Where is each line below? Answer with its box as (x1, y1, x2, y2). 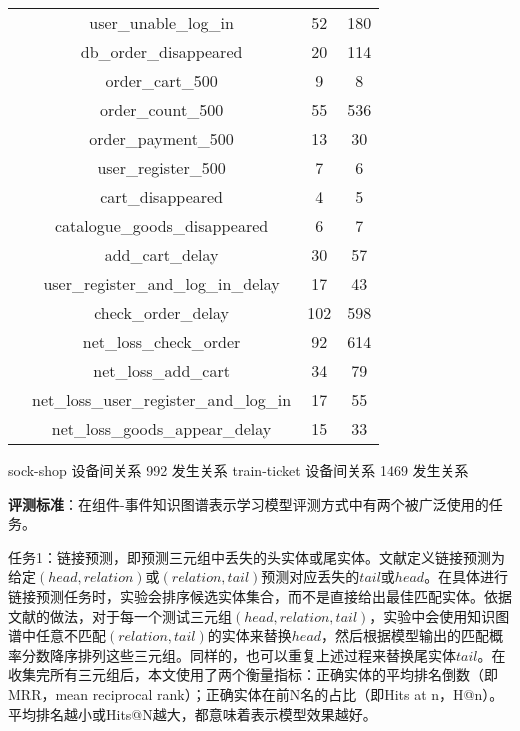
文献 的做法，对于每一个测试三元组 (8, 605, 232, 626)
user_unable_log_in (89, 11, 234, 34)
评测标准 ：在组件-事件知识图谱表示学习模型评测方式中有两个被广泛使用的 (8, 493, 489, 514)
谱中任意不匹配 (8, 625, 106, 646)
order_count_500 (99, 98, 224, 121)
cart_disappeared (100, 185, 224, 208)
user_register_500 (97, 156, 226, 179)
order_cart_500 (105, 69, 218, 92)
